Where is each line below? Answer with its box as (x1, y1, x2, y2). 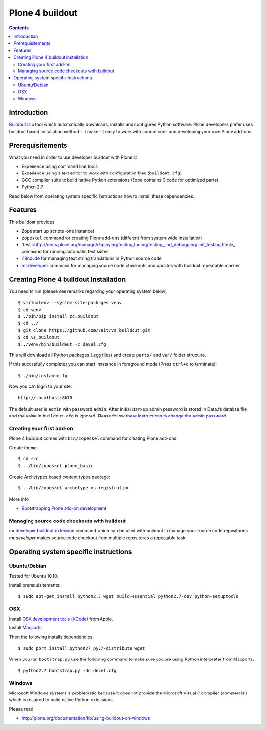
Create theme (9, 444, 37, 451)
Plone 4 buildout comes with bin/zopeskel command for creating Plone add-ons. (9, 435, 178, 441)
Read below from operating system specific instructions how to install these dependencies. (9, 193, 195, 199)
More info (9, 496, 29, 502)
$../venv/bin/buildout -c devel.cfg (18, 341, 106, 347)
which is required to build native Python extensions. (9, 697, 114, 703)
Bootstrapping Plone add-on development (21, 505, 107, 511)
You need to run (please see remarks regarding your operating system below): (9, 288, 168, 294)
